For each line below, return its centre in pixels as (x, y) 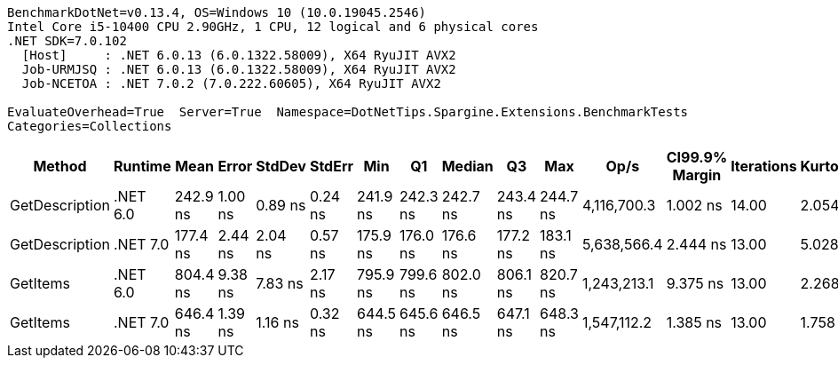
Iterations (764, 166)
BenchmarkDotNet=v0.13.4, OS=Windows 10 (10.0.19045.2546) (217, 12)
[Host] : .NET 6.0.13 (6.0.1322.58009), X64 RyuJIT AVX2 (239, 55)
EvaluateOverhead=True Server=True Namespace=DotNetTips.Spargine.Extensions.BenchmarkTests (348, 112)
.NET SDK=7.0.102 (67, 41)
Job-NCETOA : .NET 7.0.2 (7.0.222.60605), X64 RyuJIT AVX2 (231, 83)
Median (467, 166)
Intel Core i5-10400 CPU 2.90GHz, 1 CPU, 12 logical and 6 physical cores (273, 27)
